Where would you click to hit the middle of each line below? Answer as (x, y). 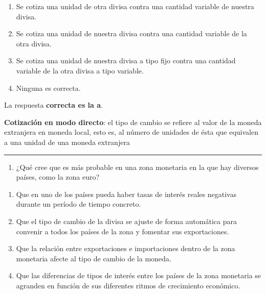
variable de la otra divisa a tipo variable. (80, 70)
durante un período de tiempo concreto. (79, 204)
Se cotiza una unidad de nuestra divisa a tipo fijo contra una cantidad (126, 60)
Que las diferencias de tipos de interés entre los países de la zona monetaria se (139, 275)
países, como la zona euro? (58, 177)
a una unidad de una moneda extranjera (67, 142)
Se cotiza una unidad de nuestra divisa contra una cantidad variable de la (131, 33)
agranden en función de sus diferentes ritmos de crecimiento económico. (128, 285)
